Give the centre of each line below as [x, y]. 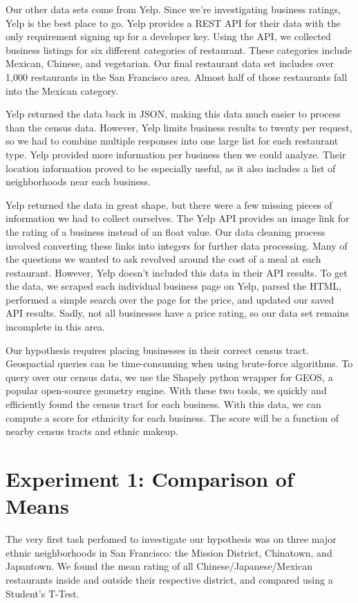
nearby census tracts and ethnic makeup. [92, 431]
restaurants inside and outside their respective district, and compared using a [169, 579]
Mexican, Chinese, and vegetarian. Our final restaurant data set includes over [170, 63]
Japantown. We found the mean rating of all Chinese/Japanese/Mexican [159, 566]
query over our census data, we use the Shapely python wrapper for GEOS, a [169, 377]
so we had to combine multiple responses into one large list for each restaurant [172, 141]
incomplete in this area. [56, 327]
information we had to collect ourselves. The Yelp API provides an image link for [178, 218]
